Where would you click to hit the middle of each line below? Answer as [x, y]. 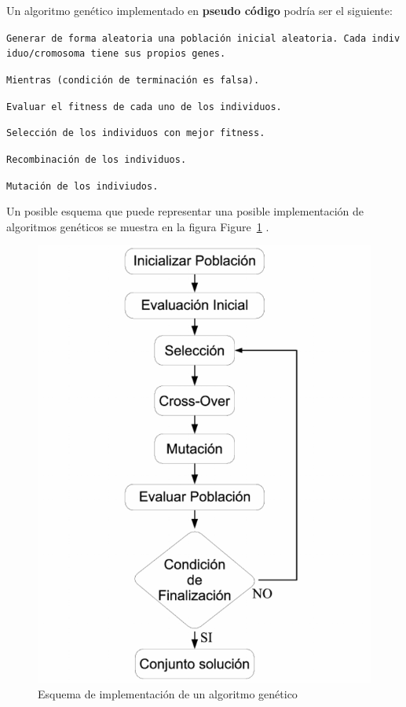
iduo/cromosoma [46, 54]
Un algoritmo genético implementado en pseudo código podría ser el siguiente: [199, 10]
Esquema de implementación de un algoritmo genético [168, 693]
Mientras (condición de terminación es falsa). [133, 80]
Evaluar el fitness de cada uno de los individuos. [144, 107]
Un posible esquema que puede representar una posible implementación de [185, 211]
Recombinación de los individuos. [97, 159]
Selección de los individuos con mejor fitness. [136, 133]
